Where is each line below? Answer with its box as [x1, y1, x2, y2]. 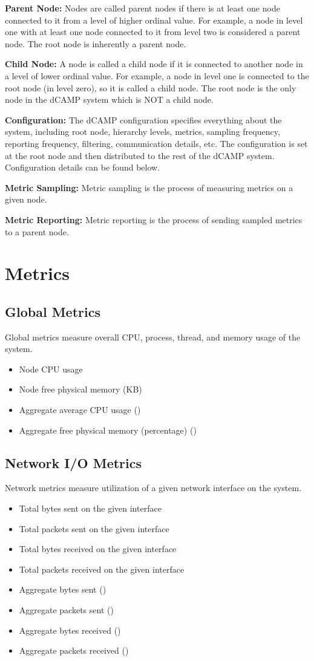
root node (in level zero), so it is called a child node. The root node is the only [5, 81, 296, 94]
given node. [5, 193, 47, 206]
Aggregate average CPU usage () [19, 403, 141, 416]
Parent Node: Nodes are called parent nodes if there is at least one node [5, 2, 280, 14]
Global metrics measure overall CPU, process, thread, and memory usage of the [5, 330, 301, 343]
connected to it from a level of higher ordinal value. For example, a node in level [5, 13, 303, 26]
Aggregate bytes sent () [19, 583, 106, 596]
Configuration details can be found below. [5, 161, 160, 174]
